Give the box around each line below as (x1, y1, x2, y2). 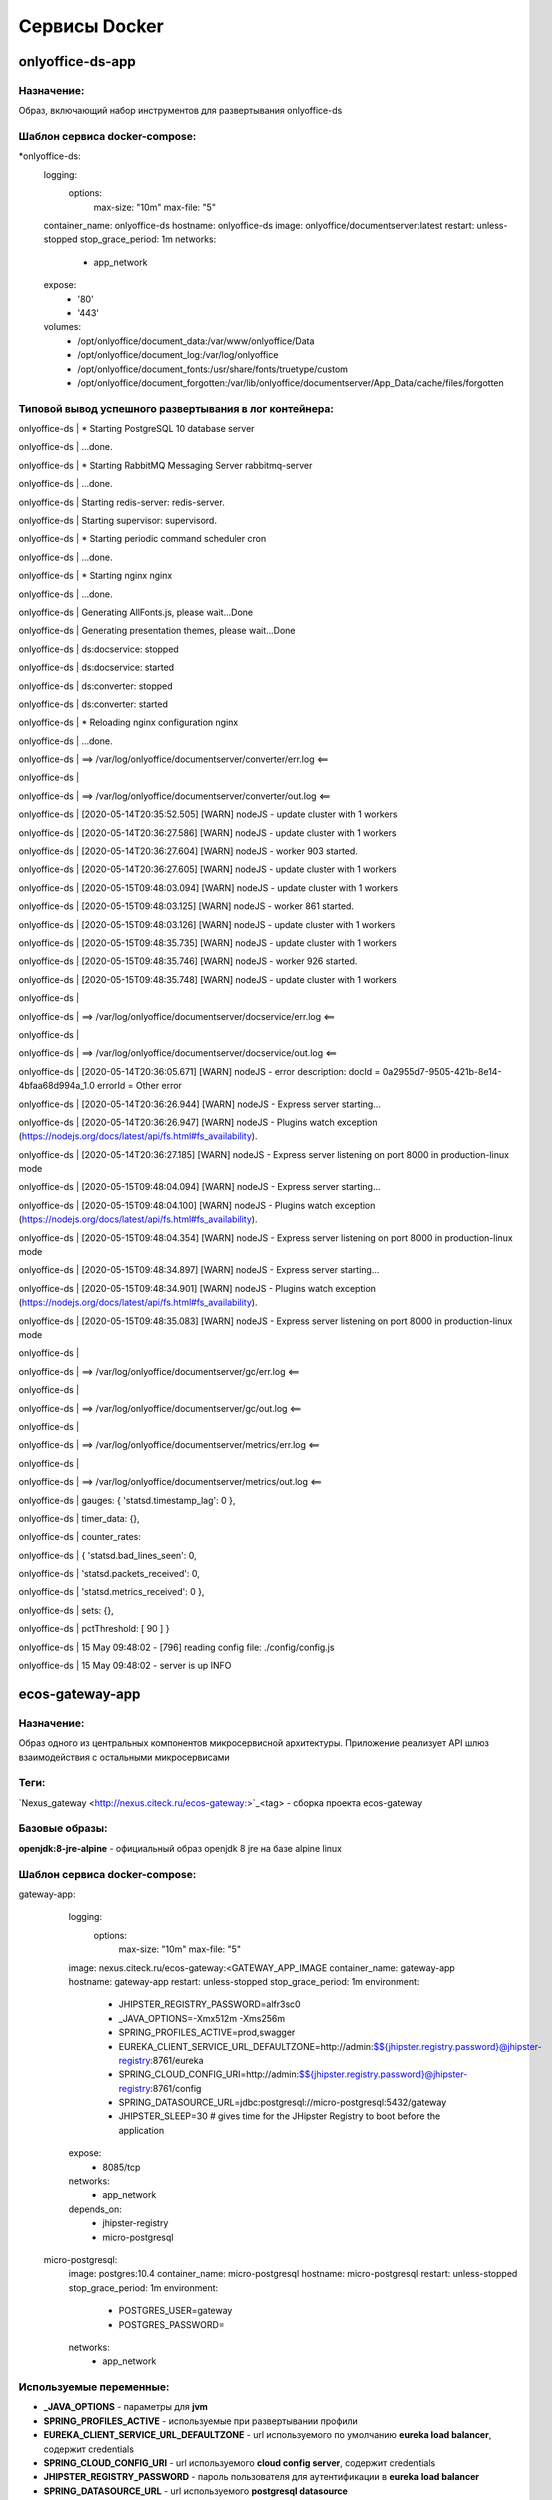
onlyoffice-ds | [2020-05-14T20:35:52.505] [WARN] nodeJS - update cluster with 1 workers (18, 808, 398, 820)
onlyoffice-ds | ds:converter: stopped (18, 680, 174, 692)
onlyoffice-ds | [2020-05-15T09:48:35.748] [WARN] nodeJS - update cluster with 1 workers (18, 973, 397, 985)
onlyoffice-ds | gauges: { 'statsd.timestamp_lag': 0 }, (18, 1494, 236, 1506)
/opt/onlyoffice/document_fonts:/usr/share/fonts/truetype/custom (77, 363, 349, 375)
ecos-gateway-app (18, 1685, 141, 1702)
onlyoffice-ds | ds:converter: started (18, 698, 169, 710)
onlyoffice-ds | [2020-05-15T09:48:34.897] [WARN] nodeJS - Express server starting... (18, 1264, 380, 1276)
